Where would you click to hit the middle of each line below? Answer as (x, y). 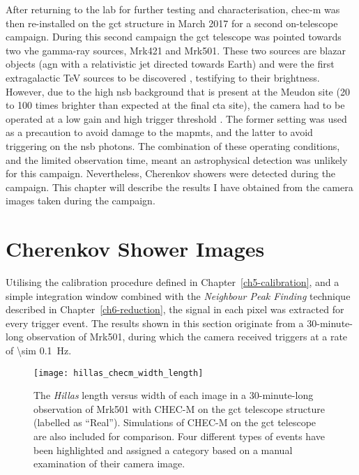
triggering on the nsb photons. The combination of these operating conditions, (173, 145)
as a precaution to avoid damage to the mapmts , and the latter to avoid (159, 132)
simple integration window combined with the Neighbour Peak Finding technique (178, 295)
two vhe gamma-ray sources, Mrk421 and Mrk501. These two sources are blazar (176, 50)
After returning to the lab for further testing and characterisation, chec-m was (173, 9)
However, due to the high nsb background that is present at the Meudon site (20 (178, 91)
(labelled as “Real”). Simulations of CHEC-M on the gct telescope (175, 422)
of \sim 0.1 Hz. (39, 350)
